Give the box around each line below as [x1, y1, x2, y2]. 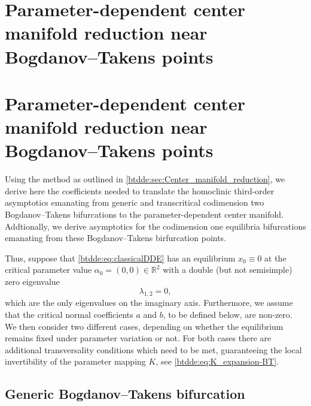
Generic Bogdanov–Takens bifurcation [5, 384, 245, 403]
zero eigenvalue [5, 275, 60, 287]
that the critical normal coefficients [5, 308, 133, 320]
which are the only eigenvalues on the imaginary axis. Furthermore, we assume [5, 296, 293, 309]
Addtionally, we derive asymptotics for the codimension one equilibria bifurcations [5, 219, 306, 232]
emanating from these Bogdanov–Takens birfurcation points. [5, 231, 227, 244]
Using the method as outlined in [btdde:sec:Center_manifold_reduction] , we [5, 173, 285, 185]
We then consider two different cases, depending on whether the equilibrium [5, 320, 283, 332]
